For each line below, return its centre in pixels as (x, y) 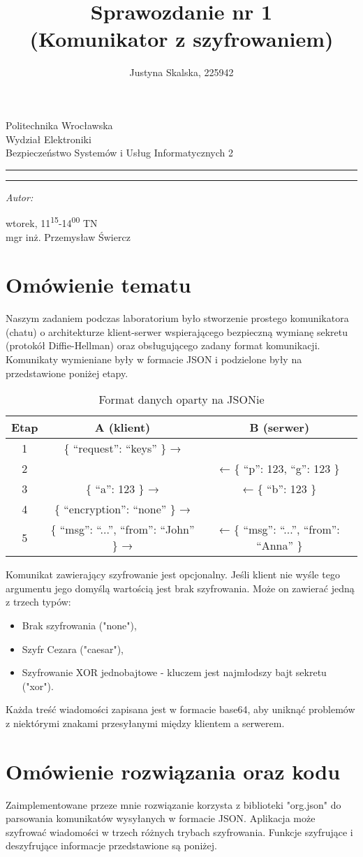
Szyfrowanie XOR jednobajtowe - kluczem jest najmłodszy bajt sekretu (174, 672)
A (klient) (123, 427)
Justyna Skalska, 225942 (181, 72)
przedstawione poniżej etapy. (67, 373)
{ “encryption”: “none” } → (123, 509)
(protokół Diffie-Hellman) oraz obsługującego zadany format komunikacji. (163, 345)
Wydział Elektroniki (49, 139)
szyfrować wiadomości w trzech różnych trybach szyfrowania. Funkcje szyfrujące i (179, 832)
